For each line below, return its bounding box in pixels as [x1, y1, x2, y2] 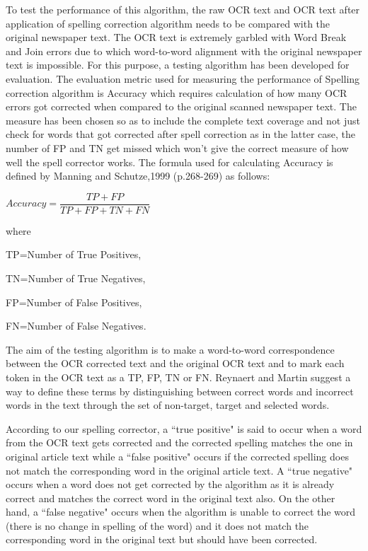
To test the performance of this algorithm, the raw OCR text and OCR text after [6, 2, 360, 16]
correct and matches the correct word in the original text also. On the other [6, 490, 335, 505]
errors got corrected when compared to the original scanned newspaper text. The [6, 99, 357, 114]
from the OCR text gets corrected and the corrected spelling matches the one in [6, 435, 353, 450]
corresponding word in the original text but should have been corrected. [6, 532, 318, 547]
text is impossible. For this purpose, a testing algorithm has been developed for [6, 57, 350, 72]
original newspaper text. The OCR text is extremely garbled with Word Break [6, 30, 347, 45]
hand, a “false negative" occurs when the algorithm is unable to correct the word [6, 504, 356, 519]
